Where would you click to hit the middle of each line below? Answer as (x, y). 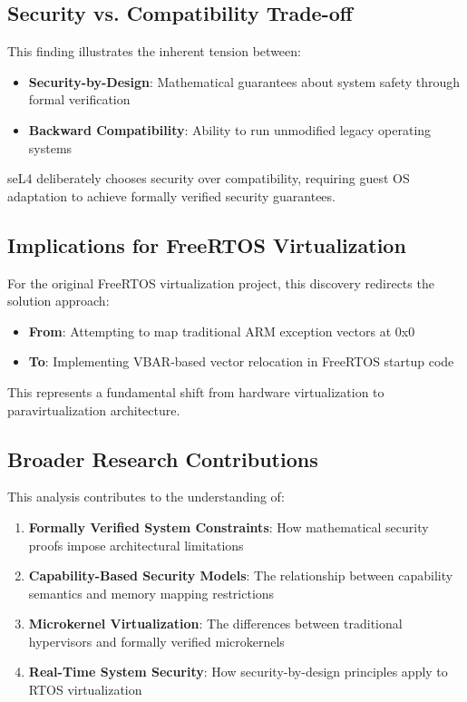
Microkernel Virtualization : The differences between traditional (215, 624)
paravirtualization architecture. (94, 409)
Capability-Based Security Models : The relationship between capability (241, 575)
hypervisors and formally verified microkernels (156, 641)
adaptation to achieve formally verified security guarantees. (171, 195)
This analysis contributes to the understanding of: (146, 497)
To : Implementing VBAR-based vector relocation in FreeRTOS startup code (241, 361)
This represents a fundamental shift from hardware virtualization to (196, 391)
